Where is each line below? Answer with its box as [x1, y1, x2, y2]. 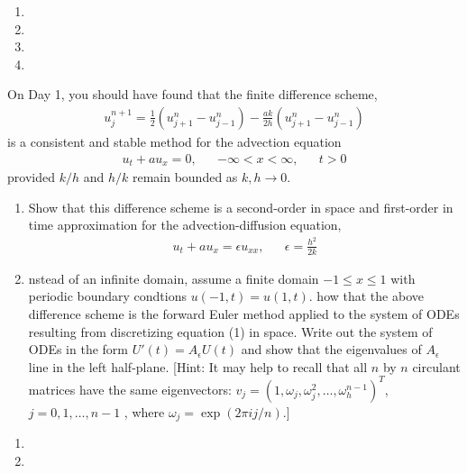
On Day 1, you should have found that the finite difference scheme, [7, 85, 378, 104]
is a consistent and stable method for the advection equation [7, 132, 342, 150]
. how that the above [308, 287, 424, 305]
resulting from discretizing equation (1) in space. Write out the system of [28, 322, 433, 341]
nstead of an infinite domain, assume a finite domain [28, 268, 319, 287]
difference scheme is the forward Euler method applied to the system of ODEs [28, 304, 460, 323]
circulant [412, 357, 461, 376]
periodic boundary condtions [28, 287, 188, 305]
